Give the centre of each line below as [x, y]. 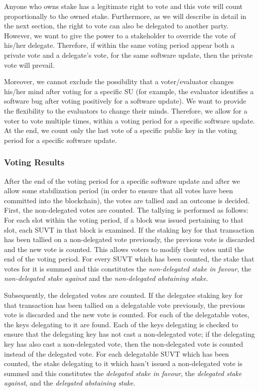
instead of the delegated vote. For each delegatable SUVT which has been [117, 353]
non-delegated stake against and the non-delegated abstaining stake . [106, 278]
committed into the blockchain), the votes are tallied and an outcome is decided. [127, 200]
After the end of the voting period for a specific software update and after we [122, 181]
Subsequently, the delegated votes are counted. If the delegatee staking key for [124, 295]
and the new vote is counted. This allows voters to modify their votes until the [124, 249]
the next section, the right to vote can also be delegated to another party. [116, 26]
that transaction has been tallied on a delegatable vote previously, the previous [125, 305]
